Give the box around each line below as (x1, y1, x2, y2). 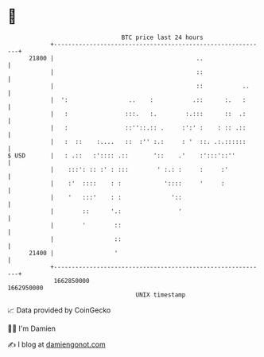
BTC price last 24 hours (121, 33, 204, 41)
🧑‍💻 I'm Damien (7, 324, 56, 333)
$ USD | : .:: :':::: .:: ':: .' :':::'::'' (7, 151, 236, 160)
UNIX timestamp (135, 290, 186, 299)
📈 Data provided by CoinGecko (7, 305, 111, 315)
